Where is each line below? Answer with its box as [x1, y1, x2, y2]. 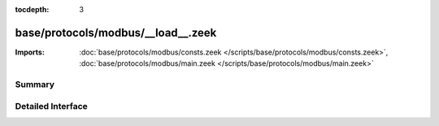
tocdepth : [15, 5, 50, 14]
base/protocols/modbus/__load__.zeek [15, 25, 217, 40]
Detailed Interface [15, 100, 89, 111]
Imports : [15, 47, 45, 57]
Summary [15, 79, 55, 90]
